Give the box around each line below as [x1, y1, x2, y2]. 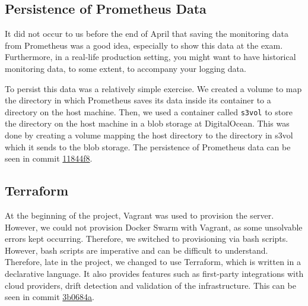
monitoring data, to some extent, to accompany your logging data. [5, 62, 246, 74]
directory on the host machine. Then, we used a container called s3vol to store [5, 105, 293, 118]
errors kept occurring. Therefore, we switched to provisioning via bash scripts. [5, 232, 288, 245]
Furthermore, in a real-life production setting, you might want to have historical [5, 51, 296, 63]
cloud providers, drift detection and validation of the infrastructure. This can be [5, 279, 296, 291]
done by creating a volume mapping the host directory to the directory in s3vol [5, 129, 293, 141]
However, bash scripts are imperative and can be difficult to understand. [5, 244, 268, 256]
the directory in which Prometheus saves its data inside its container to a [5, 94, 271, 106]
